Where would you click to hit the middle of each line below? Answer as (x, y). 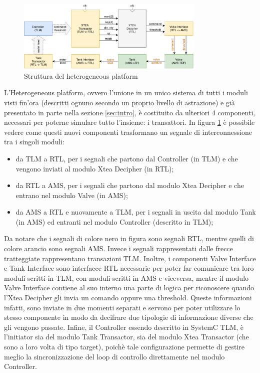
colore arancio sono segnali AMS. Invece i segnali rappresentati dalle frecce (118, 248)
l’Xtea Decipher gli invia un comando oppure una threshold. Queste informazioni (128, 298)
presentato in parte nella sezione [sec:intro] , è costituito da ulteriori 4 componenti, (130, 112)
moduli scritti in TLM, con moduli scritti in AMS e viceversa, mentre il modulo (126, 277)
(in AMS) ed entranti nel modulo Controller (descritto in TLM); (114, 221)
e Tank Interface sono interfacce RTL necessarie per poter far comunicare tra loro (129, 268)
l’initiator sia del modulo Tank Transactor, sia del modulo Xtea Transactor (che (126, 337)
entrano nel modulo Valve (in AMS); (72, 195)
